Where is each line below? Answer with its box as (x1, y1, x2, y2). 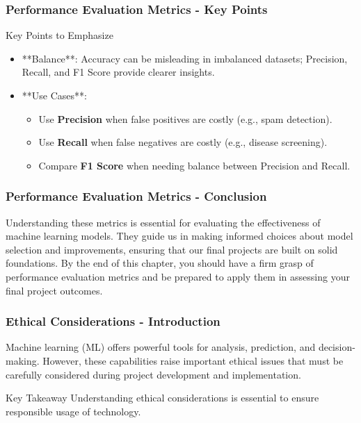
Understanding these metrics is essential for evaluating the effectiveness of (6, 215, 321, 229)
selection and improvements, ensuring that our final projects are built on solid (6, 242, 338, 256)
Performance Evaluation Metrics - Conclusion (6, 188, 267, 205)
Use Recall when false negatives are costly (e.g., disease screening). (38, 135, 328, 149)
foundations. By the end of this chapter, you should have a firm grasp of (6, 256, 314, 270)
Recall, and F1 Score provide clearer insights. (22, 65, 215, 79)
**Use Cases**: (22, 88, 87, 102)
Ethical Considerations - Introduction (6, 313, 220, 330)
